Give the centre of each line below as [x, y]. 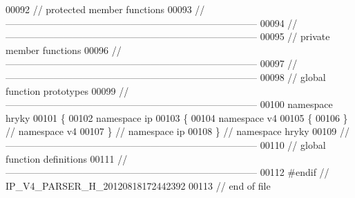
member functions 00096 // [64, 49]
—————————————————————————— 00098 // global [166, 76]
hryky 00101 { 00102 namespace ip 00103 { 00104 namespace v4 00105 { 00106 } [177, 117]
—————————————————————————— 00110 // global [166, 144]
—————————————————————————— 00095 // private [168, 36]
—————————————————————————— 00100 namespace [169, 104]
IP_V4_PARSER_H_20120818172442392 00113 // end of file [138, 185]
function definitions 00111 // [67, 158]
